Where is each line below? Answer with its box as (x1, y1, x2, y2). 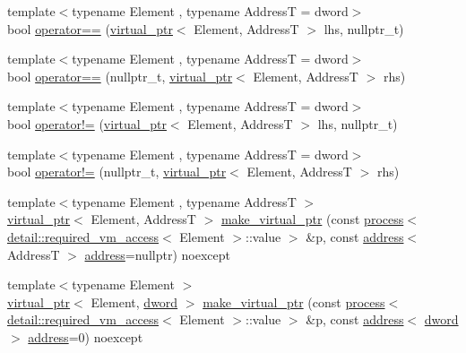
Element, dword (91, 292, 178, 311)
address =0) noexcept (28, 327, 143, 346)
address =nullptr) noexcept (84, 245, 230, 263)
